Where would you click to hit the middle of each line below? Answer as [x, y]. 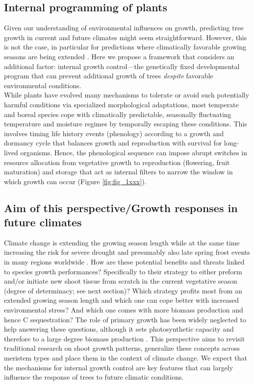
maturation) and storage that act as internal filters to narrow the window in [118, 172]
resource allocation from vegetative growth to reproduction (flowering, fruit [117, 162]
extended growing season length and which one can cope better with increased [122, 300]
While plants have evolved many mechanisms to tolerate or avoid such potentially [127, 95]
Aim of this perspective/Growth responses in [121, 207]
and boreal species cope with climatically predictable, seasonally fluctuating [118, 114]
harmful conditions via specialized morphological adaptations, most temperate [121, 104]
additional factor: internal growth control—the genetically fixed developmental [122, 66]
